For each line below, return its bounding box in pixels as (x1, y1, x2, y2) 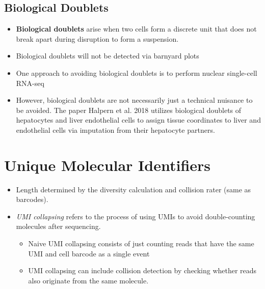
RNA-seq (16, 77, 44, 88)
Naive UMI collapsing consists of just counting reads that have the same (28, 238, 254, 249)
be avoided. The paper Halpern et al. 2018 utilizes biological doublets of (16, 104, 242, 115)
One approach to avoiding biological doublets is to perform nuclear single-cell (16, 67, 257, 78)
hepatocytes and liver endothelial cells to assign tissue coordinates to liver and (16, 114, 261, 125)
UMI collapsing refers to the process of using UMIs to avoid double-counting (16, 211, 255, 221)
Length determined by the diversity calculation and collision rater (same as (16, 184, 251, 194)
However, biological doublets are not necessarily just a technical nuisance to (16, 95, 253, 105)
